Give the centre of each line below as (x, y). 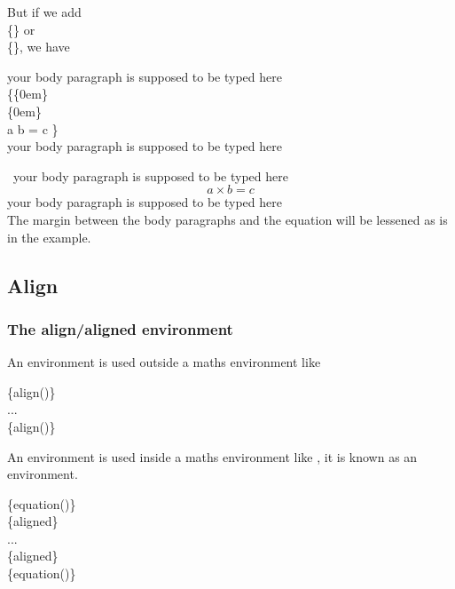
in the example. (49, 237)
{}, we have (39, 47)
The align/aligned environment (120, 328)
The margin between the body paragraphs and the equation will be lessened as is (227, 219)
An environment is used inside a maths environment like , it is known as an (212, 456)
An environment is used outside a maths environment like (164, 362)
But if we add (44, 12)
